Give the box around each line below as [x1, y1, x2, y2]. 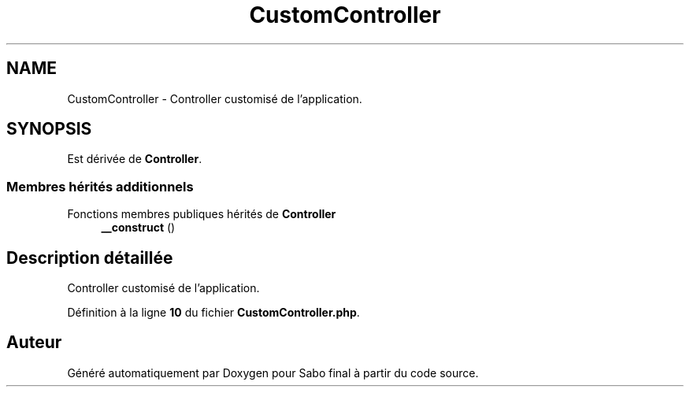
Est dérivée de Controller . [67, 152, 202, 166]
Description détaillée [6, 247, 173, 268]
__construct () [101, 221, 176, 235]
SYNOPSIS [6, 119, 92, 139]
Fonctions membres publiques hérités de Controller [67, 207, 336, 221]
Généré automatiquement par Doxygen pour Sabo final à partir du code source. [67, 365, 479, 380]
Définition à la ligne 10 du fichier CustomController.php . [67, 306, 360, 320]
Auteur [6, 332, 62, 353]
